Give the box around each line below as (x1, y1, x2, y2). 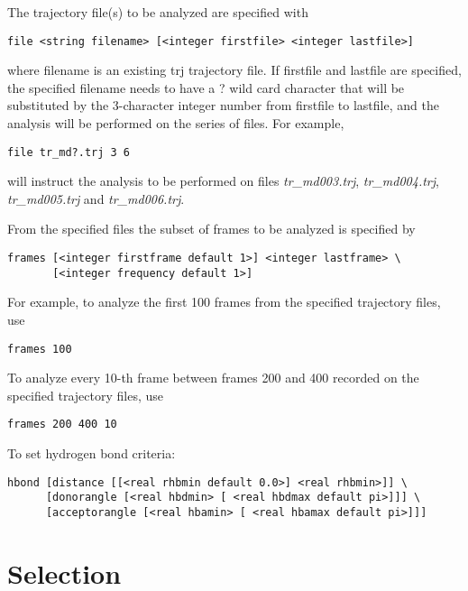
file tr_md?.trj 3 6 (7, 145, 131, 159)
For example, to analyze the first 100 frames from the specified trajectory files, (7, 292, 441, 311)
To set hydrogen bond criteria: (7, 444, 176, 463)
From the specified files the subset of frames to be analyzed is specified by (7, 219, 416, 238)
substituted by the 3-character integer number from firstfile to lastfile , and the (7, 96, 439, 115)
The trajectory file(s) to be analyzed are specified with (7, 3, 308, 21)
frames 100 (7, 342, 72, 356)
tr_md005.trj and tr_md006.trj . (7, 189, 185, 208)
